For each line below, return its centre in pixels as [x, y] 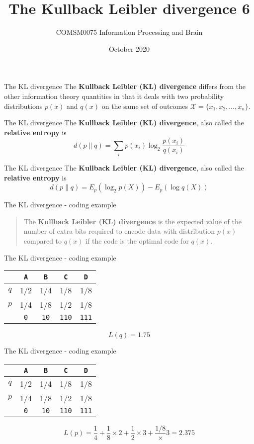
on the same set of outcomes [145, 106]
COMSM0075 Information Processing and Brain [129, 32]
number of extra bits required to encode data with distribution [119, 231]
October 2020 [129, 48]
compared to [43, 241]
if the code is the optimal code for [137, 241]
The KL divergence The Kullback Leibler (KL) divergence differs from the [125, 86]
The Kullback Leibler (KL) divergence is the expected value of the [133, 221]
